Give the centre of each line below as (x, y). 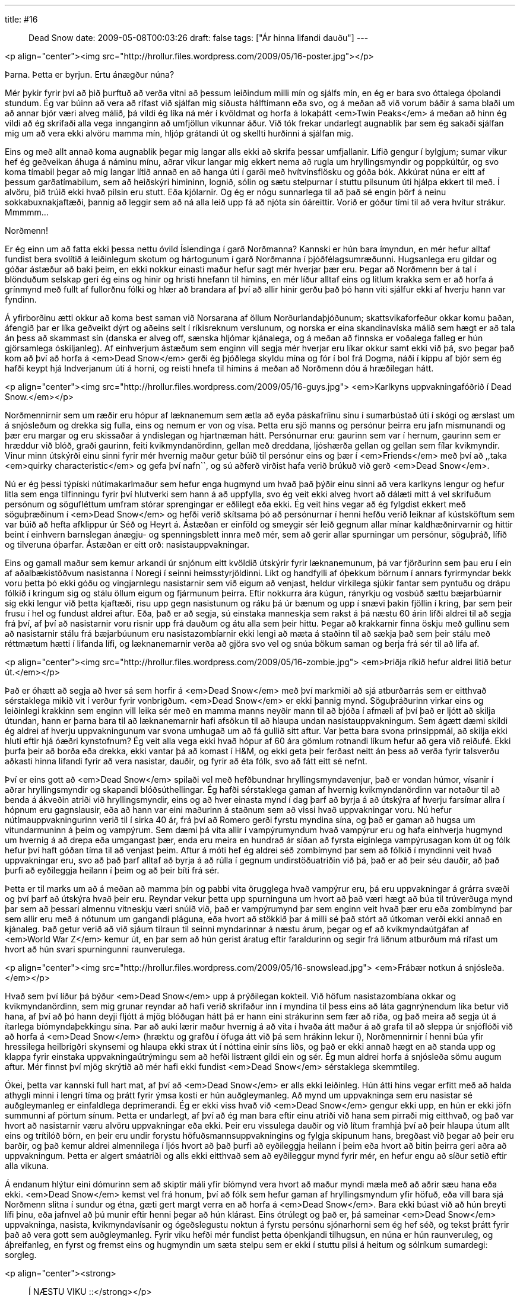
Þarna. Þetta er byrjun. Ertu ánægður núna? (90, 74)
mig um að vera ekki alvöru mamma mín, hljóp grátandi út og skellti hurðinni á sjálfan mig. (179, 133)
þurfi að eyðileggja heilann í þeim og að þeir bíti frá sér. (112, 870)
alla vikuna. (27, 1166)
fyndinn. (21, 299)
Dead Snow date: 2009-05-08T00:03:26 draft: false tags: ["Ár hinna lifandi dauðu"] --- (199, 38)
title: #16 (21, 19)
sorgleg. (21, 1255)
